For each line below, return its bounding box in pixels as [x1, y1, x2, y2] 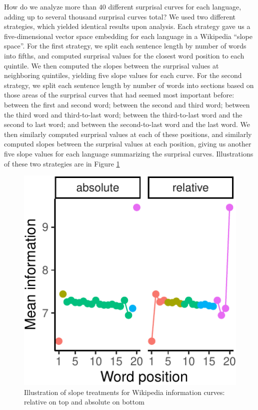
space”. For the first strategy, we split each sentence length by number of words [4, 40, 246, 51]
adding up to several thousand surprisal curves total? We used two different [4, 11, 236, 21]
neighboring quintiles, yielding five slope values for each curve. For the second [4, 70, 242, 80]
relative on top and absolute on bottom [24, 396, 144, 407]
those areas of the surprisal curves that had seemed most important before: [4, 89, 234, 100]
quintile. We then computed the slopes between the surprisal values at [4, 60, 219, 70]
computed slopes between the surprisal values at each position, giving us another [4, 138, 251, 149]
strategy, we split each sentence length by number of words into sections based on [4, 79, 254, 90]
